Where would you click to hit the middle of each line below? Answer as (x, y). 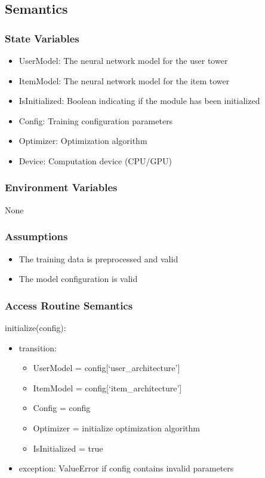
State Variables (42, 38)
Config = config (62, 408)
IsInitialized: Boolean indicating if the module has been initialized (139, 101)
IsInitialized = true (68, 448)
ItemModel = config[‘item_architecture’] (107, 387)
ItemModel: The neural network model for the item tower (124, 80)
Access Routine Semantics (69, 305)
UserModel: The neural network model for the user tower (123, 60)
